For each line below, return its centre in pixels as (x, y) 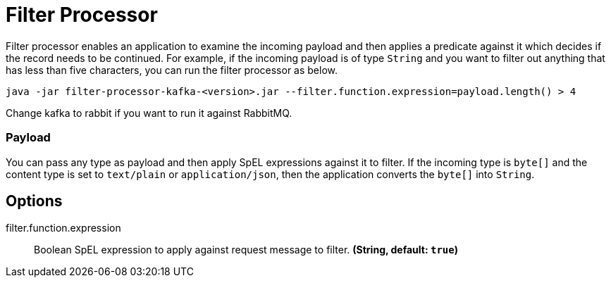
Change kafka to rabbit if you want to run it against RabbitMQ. (149, 113)
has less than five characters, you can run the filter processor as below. (172, 70)
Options (34, 201)
